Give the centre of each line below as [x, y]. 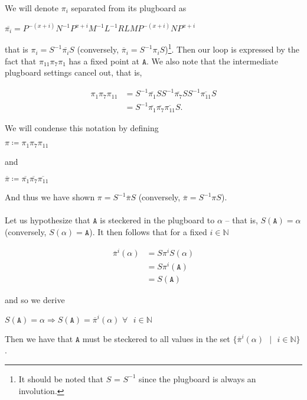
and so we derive [35, 300]
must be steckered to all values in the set [156, 338]
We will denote [32, 8]
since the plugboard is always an [197, 378]
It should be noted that [61, 378]
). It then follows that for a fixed [148, 231]
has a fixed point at [104, 61]
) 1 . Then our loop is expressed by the [232, 48]
